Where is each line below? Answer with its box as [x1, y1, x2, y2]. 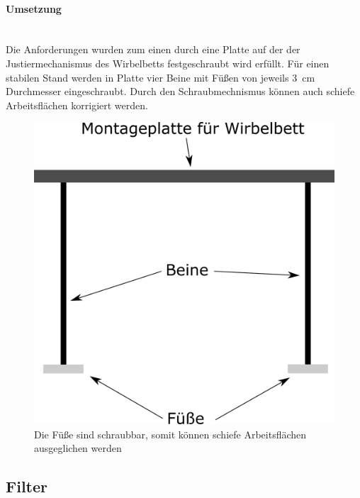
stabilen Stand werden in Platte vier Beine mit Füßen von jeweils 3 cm [6, 70, 315, 84]
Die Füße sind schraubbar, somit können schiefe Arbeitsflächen [34, 426, 307, 441]
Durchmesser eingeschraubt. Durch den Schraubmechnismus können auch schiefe [6, 84, 355, 99]
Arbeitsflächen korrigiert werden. [6, 97, 148, 112]
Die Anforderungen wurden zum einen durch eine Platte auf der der [6, 42, 300, 57]
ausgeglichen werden [34, 441, 122, 455]
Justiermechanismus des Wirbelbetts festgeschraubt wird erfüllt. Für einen [6, 55, 330, 70]
